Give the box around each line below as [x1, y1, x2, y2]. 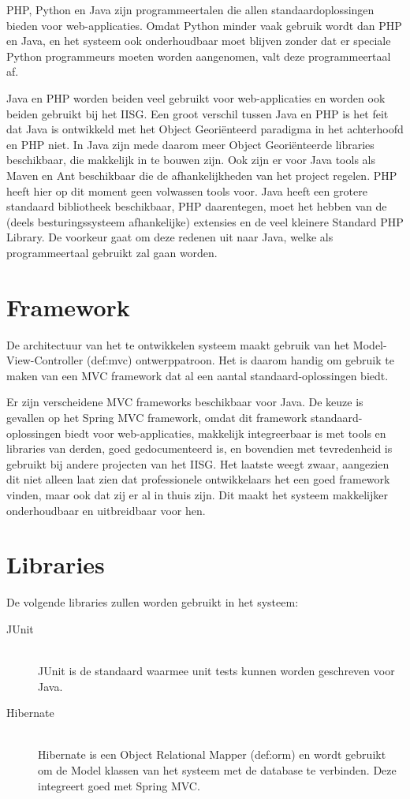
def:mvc [91, 352, 129, 368]
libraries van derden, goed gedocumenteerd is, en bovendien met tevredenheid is [6, 440, 393, 457]
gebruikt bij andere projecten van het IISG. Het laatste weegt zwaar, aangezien [6, 455, 389, 472]
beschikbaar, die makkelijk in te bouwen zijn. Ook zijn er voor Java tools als [6, 151, 375, 168]
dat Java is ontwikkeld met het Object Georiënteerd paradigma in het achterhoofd [6, 121, 404, 137]
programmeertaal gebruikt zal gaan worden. [6, 244, 218, 260]
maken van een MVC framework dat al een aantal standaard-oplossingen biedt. [6, 367, 389, 383]
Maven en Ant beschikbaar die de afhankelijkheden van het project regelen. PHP [6, 166, 397, 183]
